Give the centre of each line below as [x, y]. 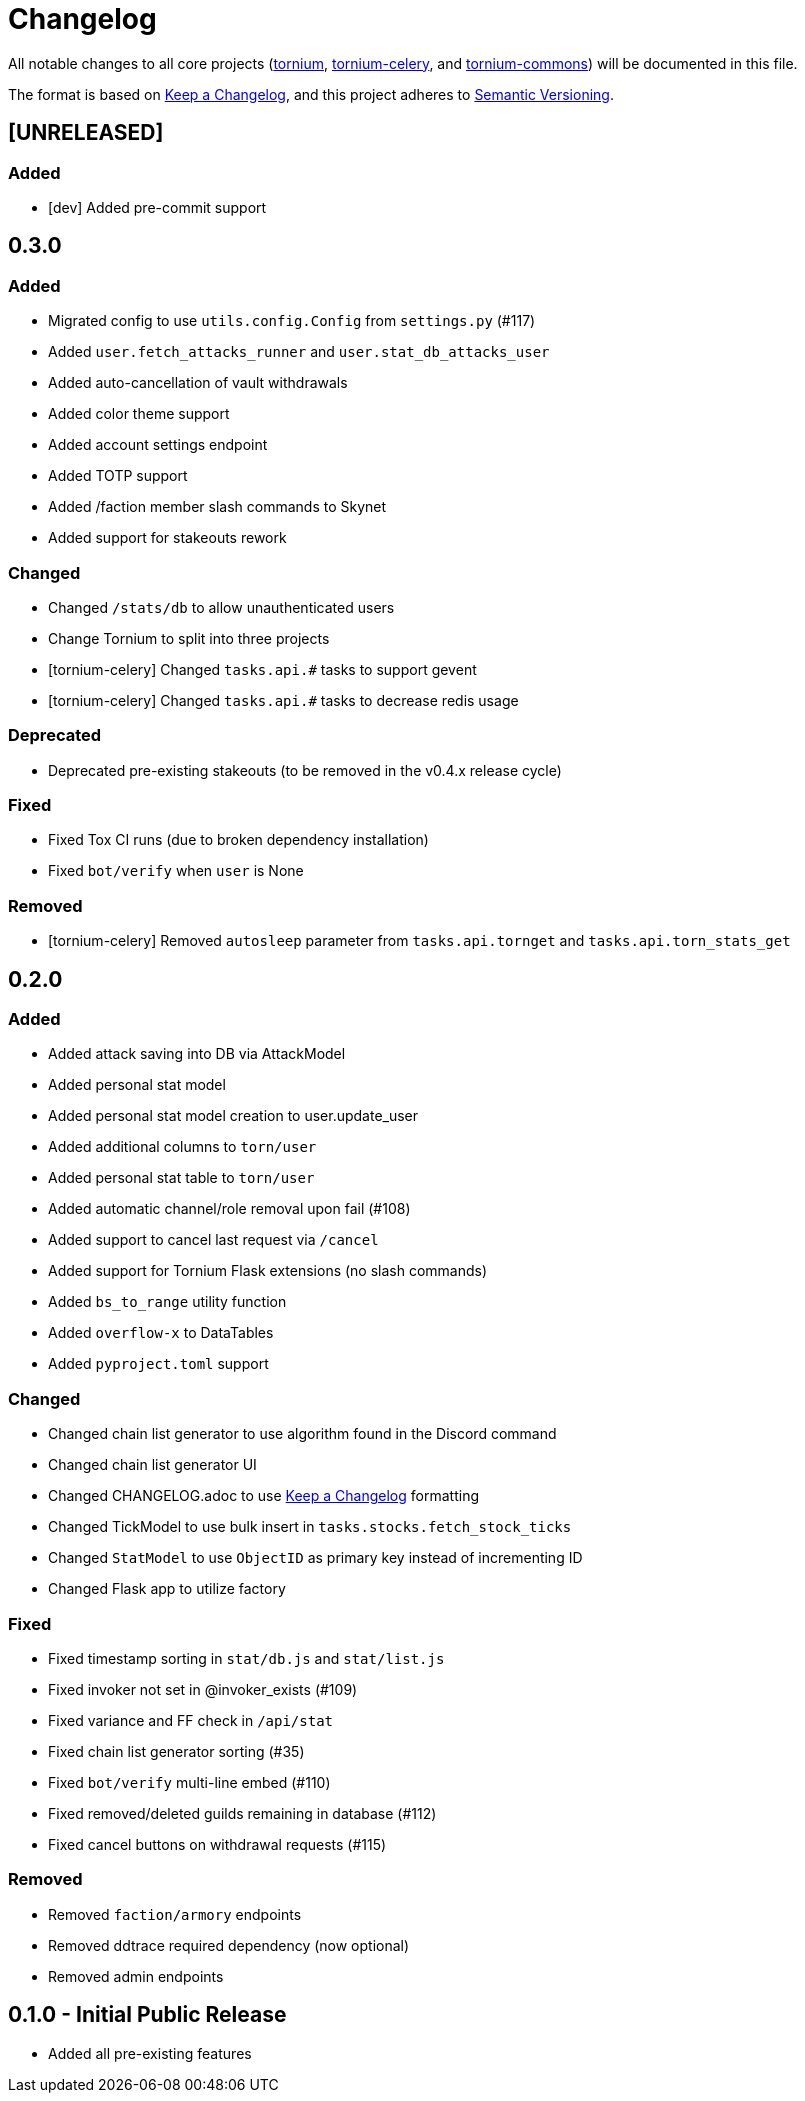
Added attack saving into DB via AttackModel [197, 1054]
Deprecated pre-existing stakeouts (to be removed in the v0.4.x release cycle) [305, 770]
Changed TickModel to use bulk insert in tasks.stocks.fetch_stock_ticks [310, 1527]
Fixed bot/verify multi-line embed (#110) [189, 1782]
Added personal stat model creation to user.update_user [233, 1116]
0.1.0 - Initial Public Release [147, 2015]
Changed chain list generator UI [152, 1465]
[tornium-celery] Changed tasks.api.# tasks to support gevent [262, 669]
